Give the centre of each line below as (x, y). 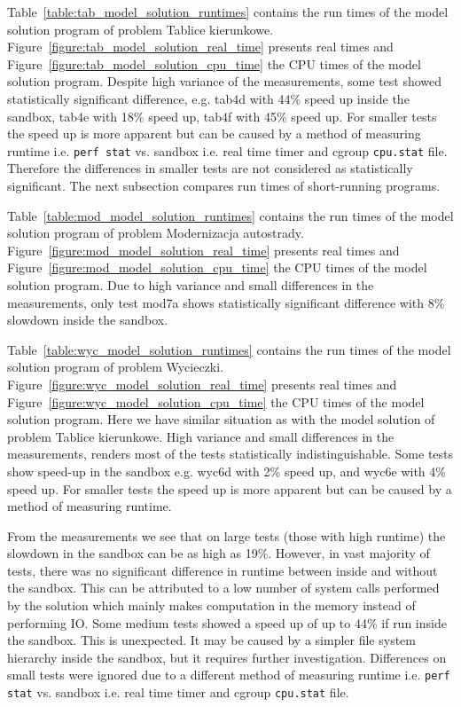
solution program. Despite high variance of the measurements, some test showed (225, 81)
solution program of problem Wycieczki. (116, 367)
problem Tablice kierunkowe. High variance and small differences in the (201, 436)
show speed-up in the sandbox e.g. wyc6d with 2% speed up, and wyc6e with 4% (227, 471)
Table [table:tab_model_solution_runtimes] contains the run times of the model (228, 12)
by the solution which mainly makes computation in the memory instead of (211, 605)
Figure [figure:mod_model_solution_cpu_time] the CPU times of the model (217, 267)
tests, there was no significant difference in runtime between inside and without (223, 570)
